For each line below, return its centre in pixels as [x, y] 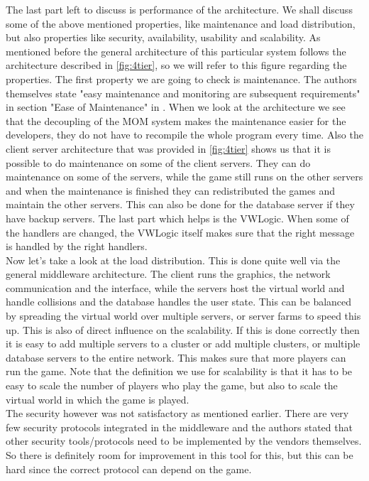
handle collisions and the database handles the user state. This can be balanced [179, 302]
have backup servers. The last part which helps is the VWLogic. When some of [177, 218]
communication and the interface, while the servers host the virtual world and [175, 287]
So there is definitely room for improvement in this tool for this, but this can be [180, 455]
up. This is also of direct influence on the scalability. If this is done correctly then [183, 329]
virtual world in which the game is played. [98, 399]
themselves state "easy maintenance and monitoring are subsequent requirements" [183, 93]
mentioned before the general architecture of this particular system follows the [176, 51]
